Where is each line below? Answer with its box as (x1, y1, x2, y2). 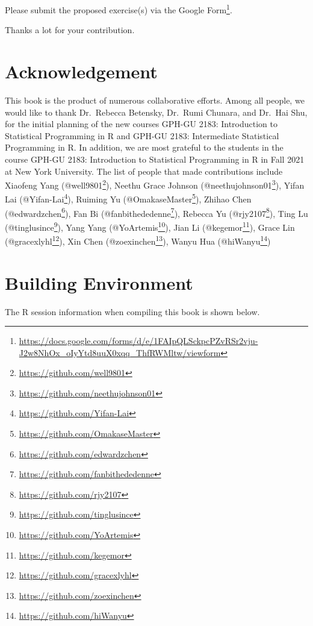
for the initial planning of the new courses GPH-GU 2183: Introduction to (5, 117, 277, 130)
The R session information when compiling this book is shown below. (5, 305, 260, 318)
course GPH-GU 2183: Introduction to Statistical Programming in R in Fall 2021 (5, 152, 305, 165)
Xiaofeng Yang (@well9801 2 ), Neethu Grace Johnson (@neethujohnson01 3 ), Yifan (5, 177, 305, 191)
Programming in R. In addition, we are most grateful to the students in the (5, 141, 284, 154)
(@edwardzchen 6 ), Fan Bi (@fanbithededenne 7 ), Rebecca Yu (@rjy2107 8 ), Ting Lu (5, 205, 308, 219)
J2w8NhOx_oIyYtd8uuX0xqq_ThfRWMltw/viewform (19, 346, 221, 358)
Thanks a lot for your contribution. (5, 23, 135, 36)
